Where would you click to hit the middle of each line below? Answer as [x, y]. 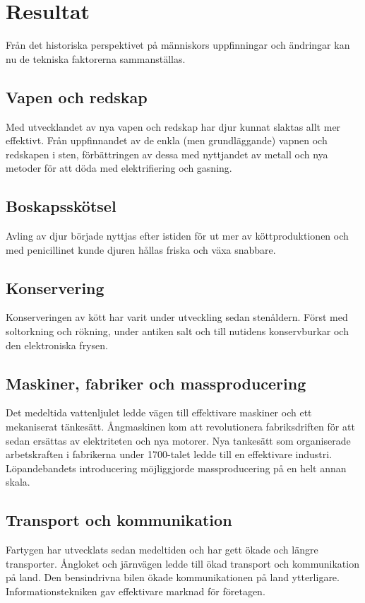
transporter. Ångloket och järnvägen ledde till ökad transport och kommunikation [182, 563]
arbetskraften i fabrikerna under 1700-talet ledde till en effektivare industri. [169, 454]
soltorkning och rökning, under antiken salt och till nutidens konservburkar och [177, 331]
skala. [18, 482]
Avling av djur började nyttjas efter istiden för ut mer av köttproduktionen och [177, 236]
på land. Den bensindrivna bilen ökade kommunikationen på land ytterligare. [173, 577]
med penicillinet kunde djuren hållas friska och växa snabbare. [141, 249]
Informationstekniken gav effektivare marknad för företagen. [136, 591]
